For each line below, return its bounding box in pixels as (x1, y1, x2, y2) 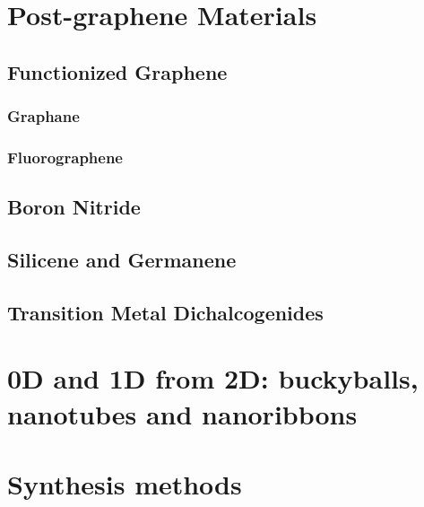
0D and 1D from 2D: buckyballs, (7, 360, 419, 397)
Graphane (7, 105, 80, 127)
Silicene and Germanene (7, 246, 237, 274)
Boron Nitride (7, 193, 141, 221)
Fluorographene (7, 145, 123, 168)
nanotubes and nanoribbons (7, 395, 358, 432)
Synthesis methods (7, 465, 242, 502)
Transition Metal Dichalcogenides (7, 298, 324, 326)
